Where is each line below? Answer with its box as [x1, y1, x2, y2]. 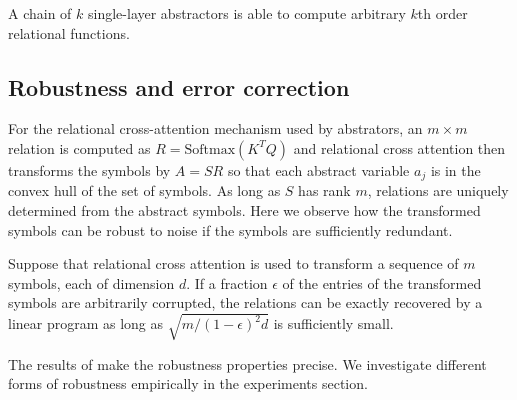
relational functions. [8, 22, 130, 43]
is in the [430, 159, 481, 180]
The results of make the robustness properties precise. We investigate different [8, 353, 487, 374]
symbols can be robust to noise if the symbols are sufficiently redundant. [8, 219, 453, 240]
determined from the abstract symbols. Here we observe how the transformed [8, 200, 481, 221]
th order [417, 3, 468, 23]
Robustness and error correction [8, 71, 350, 102]
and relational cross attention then [293, 137, 506, 158]
